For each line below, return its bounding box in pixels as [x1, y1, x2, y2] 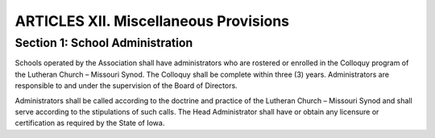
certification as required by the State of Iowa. [14, 118, 165, 128]
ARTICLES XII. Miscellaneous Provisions [14, 12, 290, 30]
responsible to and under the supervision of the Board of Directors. [14, 81, 238, 90]
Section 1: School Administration [14, 36, 193, 50]
